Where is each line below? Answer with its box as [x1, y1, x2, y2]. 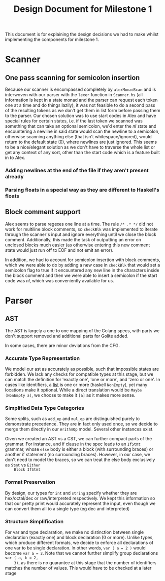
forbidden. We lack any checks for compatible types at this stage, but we [5, 371, 154, 377]
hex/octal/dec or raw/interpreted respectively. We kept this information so [5, 495, 155, 501]
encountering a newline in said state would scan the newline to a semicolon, [5, 128, 160, 134]
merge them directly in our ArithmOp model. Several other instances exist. [5, 426, 154, 432]
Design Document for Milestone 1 [13, 3, 152, 15]
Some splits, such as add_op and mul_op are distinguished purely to [5, 416, 140, 422]
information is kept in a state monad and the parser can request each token [5, 97, 158, 103]
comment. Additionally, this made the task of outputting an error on [5, 236, 141, 242]
